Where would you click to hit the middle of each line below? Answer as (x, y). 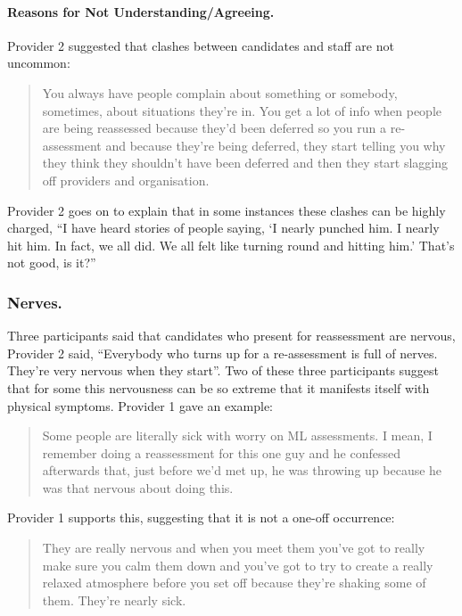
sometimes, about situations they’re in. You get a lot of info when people (242, 110)
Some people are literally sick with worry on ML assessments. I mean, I (237, 435)
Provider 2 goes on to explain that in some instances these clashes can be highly (227, 210)
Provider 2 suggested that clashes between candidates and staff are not (201, 45)
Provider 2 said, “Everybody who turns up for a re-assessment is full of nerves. (223, 353)
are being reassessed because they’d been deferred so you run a (214, 128)
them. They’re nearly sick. (114, 600)
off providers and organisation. (126, 180)
